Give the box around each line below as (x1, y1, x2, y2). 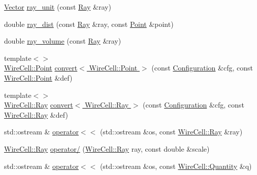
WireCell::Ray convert (4, 99, 73, 110)
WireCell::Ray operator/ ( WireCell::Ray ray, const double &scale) (4, 143, 210, 154)
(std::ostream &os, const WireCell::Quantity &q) (100, 160, 252, 171)
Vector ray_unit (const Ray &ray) (4, 2, 111, 12)
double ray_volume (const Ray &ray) (4, 36, 121, 46)
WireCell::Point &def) (4, 72, 73, 83)
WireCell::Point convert (4, 62, 78, 73)
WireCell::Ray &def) (4, 109, 68, 120)
